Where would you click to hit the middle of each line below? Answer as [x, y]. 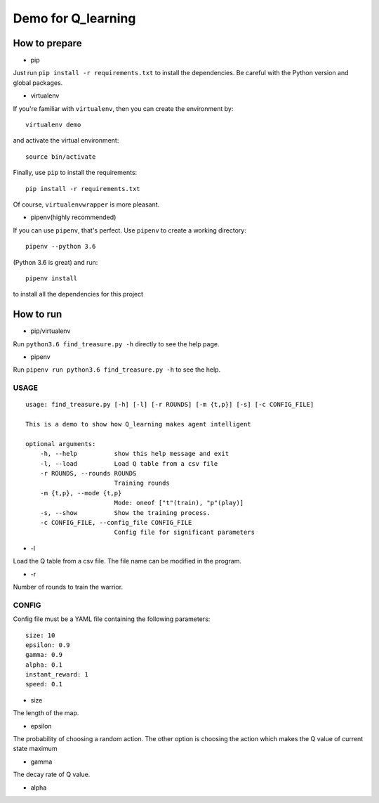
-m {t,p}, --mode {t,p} [81, 493]
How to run [38, 314]
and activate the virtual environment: [66, 141]
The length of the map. [46, 713]
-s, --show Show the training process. [125, 513]
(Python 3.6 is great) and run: [55, 262]
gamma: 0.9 [44, 655]
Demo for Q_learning [74, 18]
